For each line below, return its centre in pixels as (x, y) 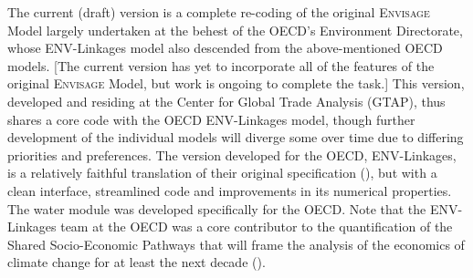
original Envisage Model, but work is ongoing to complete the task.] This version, (236, 83)
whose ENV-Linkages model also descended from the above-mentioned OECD (225, 48)
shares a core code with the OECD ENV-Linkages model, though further (211, 119)
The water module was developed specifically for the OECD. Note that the (217, 208)
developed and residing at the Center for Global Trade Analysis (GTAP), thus (226, 101)
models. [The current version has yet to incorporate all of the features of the (221, 65)
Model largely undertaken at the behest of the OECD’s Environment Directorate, (235, 30)
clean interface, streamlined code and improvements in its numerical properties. (230, 190)
